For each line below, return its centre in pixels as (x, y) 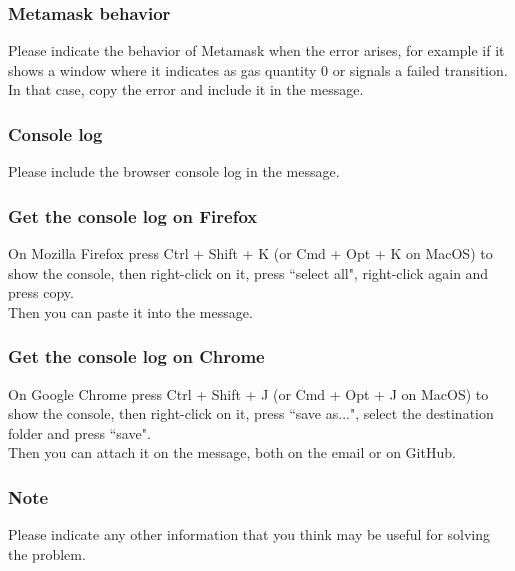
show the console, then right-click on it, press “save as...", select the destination (251, 413)
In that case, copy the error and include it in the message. (186, 89)
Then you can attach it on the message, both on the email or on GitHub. (232, 452)
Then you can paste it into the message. (130, 311)
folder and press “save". (79, 432)
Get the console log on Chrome (136, 356)
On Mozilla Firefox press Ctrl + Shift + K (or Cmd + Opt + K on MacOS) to (250, 253)
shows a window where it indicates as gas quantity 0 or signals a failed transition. (258, 69)
